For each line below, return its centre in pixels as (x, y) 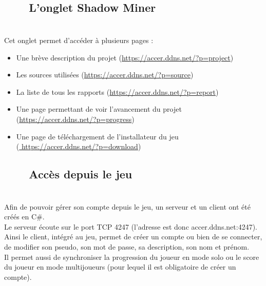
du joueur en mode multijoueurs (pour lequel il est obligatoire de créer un (120, 267)
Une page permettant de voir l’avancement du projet (99, 109)
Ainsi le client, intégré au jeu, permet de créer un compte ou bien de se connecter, (133, 237)
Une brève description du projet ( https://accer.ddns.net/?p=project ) (125, 57)
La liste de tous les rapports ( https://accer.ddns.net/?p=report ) (117, 91)
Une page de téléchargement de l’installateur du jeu (97, 136)
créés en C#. (24, 217)
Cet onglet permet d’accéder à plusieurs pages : (79, 40)
